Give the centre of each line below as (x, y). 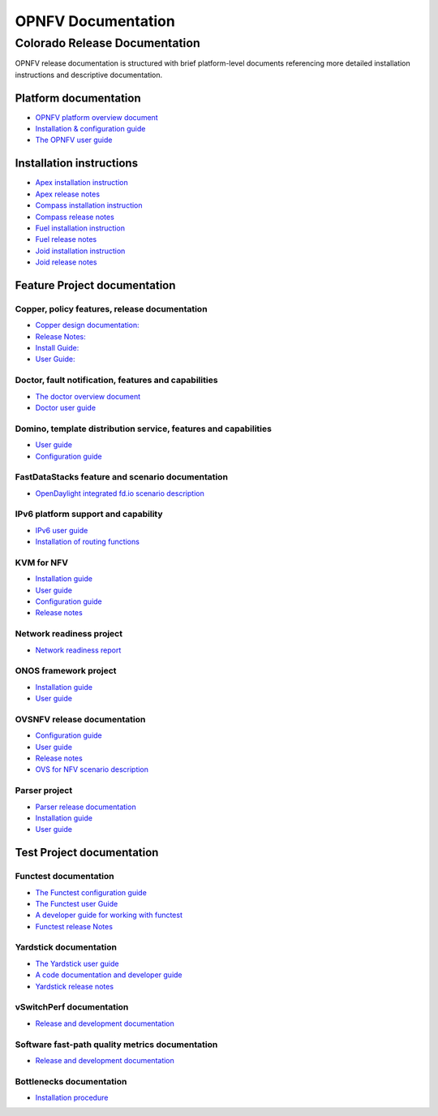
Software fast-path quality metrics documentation (116, 1045)
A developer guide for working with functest (109, 915)
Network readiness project (69, 634)
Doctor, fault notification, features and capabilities (116, 380)
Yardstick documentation (66, 947)
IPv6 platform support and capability (89, 514)
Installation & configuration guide (90, 129)
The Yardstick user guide (77, 963)
